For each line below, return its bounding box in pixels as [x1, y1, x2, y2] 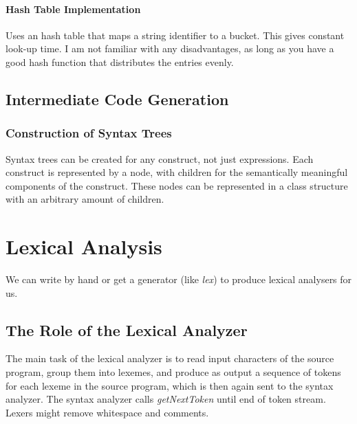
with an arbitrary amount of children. [6, 192, 164, 206]
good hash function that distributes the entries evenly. [6, 54, 234, 69]
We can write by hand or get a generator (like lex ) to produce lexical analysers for [6, 272, 352, 287]
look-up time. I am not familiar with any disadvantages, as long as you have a [6, 41, 334, 56]
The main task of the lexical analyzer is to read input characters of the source [6, 351, 334, 366]
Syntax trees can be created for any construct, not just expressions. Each [6, 151, 314, 166]
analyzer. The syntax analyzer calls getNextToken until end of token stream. [6, 392, 326, 406]
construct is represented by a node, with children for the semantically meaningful [6, 165, 348, 179]
